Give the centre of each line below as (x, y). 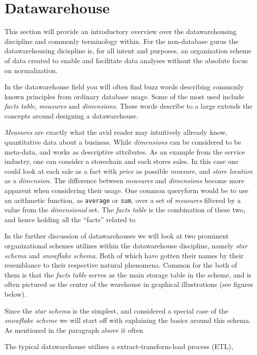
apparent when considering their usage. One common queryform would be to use (127, 190)
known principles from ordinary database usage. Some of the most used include (124, 96)
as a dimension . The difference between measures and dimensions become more (125, 180)
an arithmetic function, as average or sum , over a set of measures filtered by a (123, 200)
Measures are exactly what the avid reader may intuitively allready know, (116, 132)
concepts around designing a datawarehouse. (71, 115)
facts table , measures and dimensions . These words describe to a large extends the (128, 106)
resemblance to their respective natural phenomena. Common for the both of (121, 265)
